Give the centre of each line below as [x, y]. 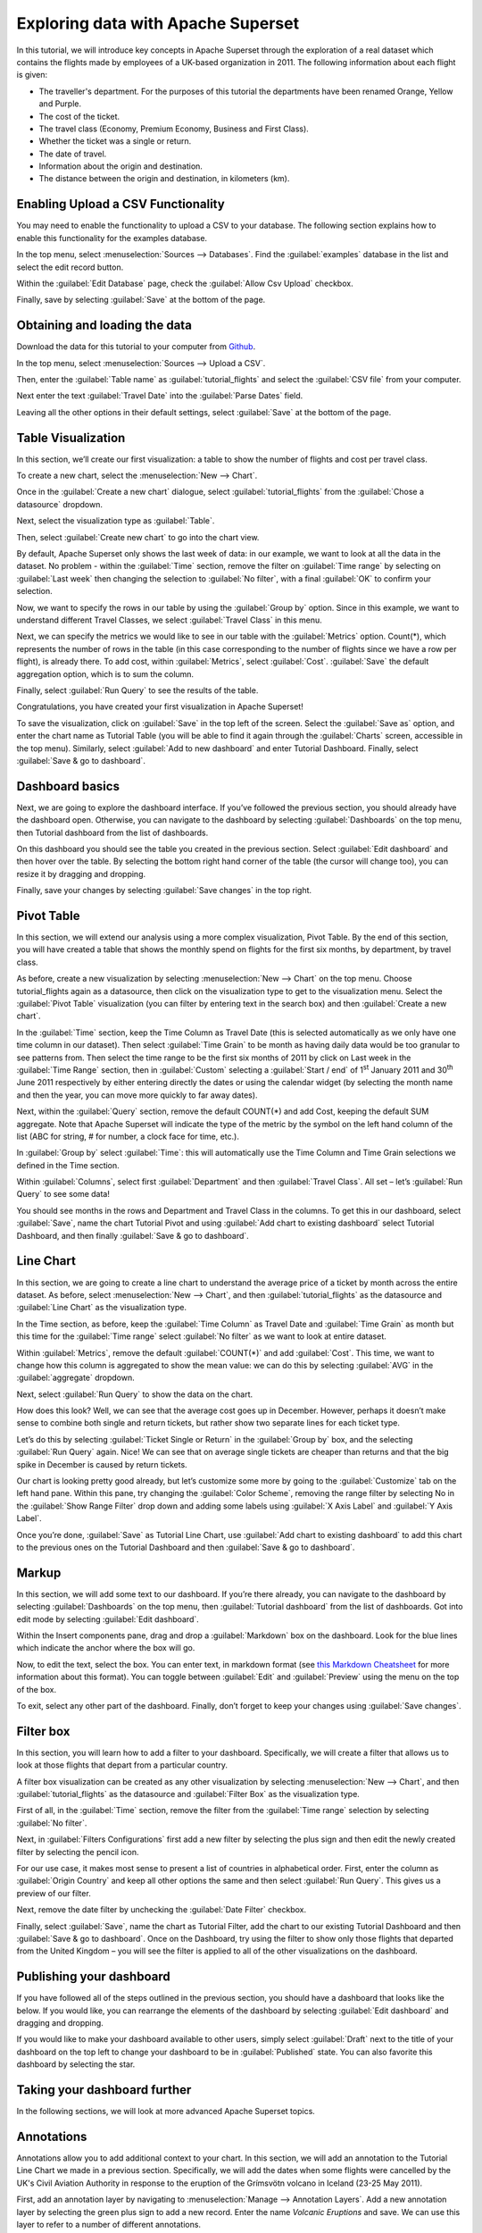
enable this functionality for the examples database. [112, 238]
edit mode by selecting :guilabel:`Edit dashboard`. [108, 1619]
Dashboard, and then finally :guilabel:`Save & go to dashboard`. [133, 1235]
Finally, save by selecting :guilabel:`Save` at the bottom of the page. [141, 300]
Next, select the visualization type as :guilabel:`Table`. [116, 521]
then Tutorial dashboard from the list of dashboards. [112, 832]
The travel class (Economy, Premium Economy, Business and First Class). [174, 129]
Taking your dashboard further [104, 2090]
